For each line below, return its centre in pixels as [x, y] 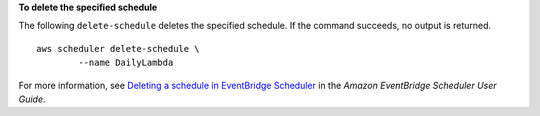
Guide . [32, 99]
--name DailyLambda [126, 63]
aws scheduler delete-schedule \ [118, 48]
